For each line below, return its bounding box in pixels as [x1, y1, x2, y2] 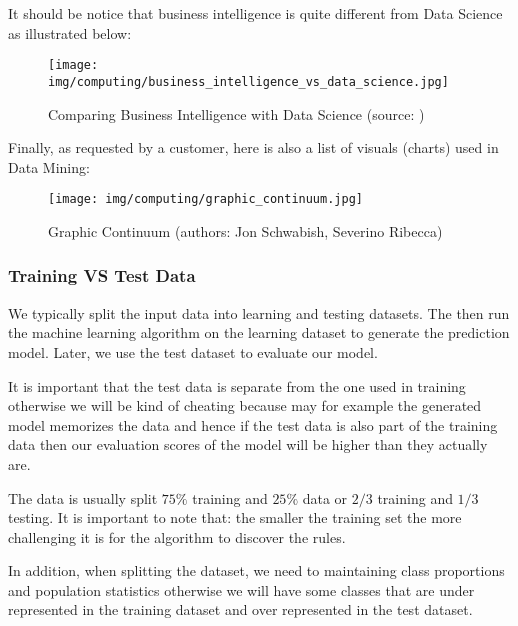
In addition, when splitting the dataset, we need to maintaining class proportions [8, 560, 505, 581]
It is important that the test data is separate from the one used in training [8, 375, 466, 396]
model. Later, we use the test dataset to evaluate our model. [8, 341, 378, 362]
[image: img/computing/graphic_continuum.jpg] [48, 192, 363, 207]
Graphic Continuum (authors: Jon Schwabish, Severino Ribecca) [48, 220, 443, 241]
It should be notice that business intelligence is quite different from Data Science [8, 3, 503, 23]
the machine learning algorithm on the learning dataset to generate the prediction [8, 322, 510, 343]
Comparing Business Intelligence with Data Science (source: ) [48, 103, 425, 124]
